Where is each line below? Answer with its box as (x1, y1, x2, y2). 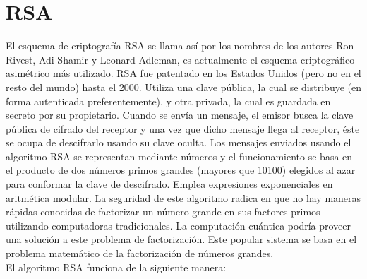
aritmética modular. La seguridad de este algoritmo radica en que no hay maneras (6, 190, 361, 205)
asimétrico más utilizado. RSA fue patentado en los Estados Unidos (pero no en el (6, 66, 361, 81)
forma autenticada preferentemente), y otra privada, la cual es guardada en (6, 93, 331, 108)
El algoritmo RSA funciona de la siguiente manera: (6, 259, 227, 274)
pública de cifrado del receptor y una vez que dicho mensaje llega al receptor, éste (6, 121, 360, 136)
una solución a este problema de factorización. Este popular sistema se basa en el (6, 232, 357, 247)
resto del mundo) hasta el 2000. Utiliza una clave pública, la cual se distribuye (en (6, 79, 361, 94)
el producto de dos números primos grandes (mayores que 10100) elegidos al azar (6, 162, 356, 177)
